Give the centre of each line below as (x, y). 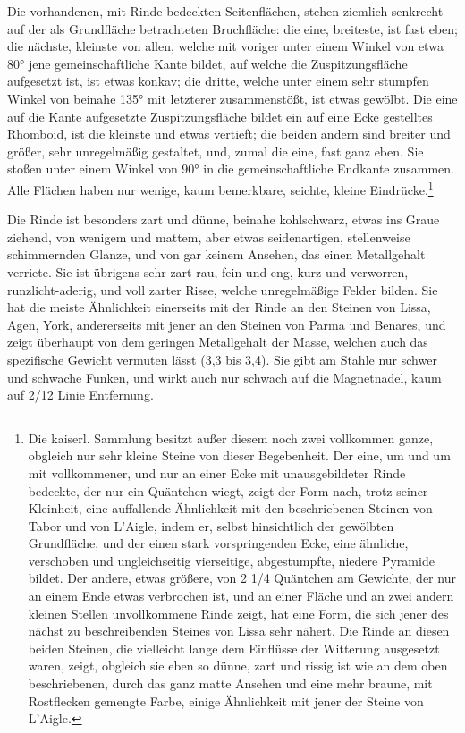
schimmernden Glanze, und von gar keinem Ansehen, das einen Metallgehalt (216, 254)
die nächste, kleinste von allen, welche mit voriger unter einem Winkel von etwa (225, 46)
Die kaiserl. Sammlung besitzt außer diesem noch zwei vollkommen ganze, (231, 438)
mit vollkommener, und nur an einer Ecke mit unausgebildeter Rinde (217, 472)
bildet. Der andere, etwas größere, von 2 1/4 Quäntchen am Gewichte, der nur (242, 578)
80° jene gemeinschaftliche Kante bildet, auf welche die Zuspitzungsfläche (207, 63)
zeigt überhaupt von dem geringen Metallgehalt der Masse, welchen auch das (218, 342)
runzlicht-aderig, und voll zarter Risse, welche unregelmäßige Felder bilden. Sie (223, 289)
